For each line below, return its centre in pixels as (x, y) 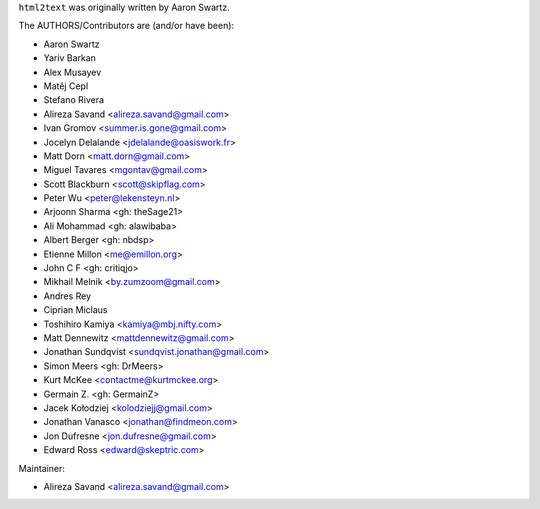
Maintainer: (41, 468)
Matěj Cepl (66, 86)
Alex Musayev (72, 72)
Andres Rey (67, 296)
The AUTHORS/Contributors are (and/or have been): (126, 26)
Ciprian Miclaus (76, 310)
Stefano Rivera (74, 100)
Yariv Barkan (70, 58)
